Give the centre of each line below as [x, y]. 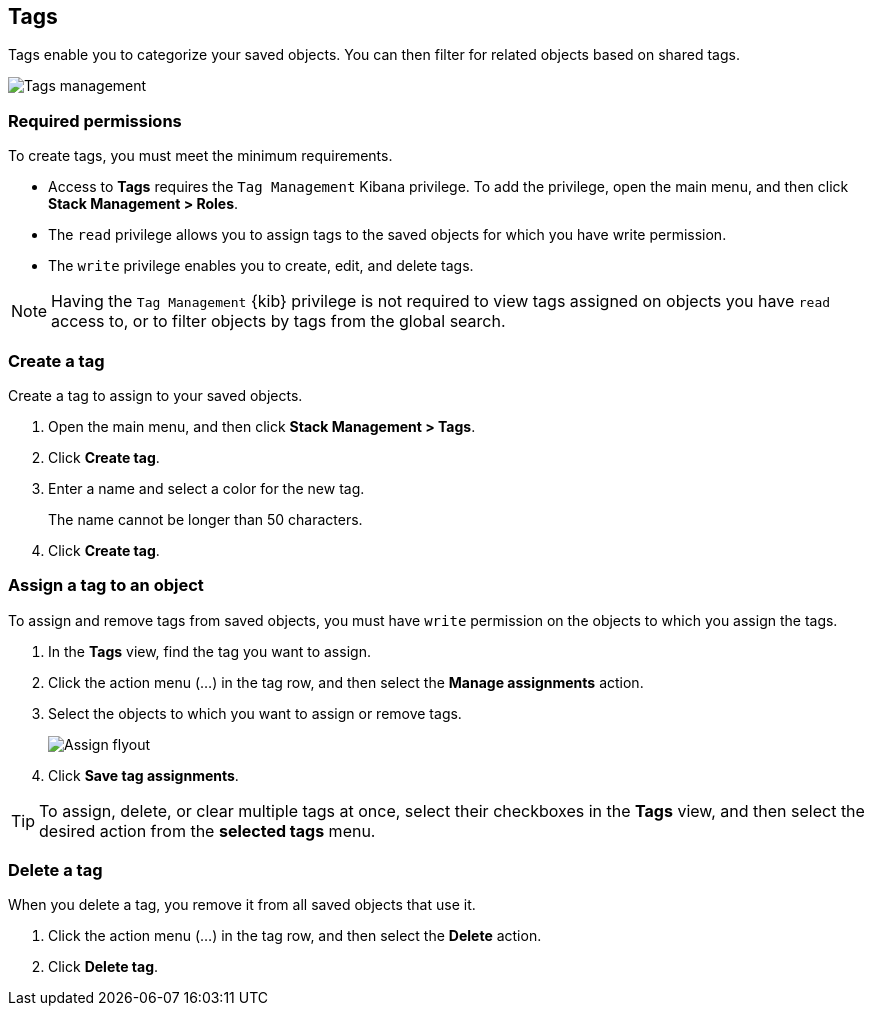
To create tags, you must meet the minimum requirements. [200, 156]
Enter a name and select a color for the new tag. [206, 488]
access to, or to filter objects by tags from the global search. [278, 321]
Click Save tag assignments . [143, 775]
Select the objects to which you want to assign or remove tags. [255, 713]
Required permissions [95, 120]
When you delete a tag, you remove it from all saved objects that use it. [242, 905]
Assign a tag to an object [106, 585]
